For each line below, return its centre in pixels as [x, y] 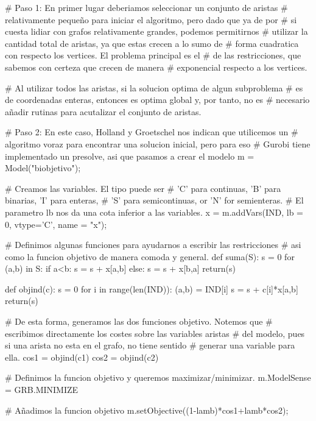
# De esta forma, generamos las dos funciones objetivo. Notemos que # [139, 321]
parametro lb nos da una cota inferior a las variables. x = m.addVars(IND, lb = [154, 212]
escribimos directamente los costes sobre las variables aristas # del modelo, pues [155, 333]
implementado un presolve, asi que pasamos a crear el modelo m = [130, 156]
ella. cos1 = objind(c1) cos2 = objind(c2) [82, 357]
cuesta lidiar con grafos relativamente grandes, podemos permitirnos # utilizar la [156, 31]
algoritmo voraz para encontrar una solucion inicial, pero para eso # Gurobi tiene [158, 143]
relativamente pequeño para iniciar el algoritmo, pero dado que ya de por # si [151, 19]
